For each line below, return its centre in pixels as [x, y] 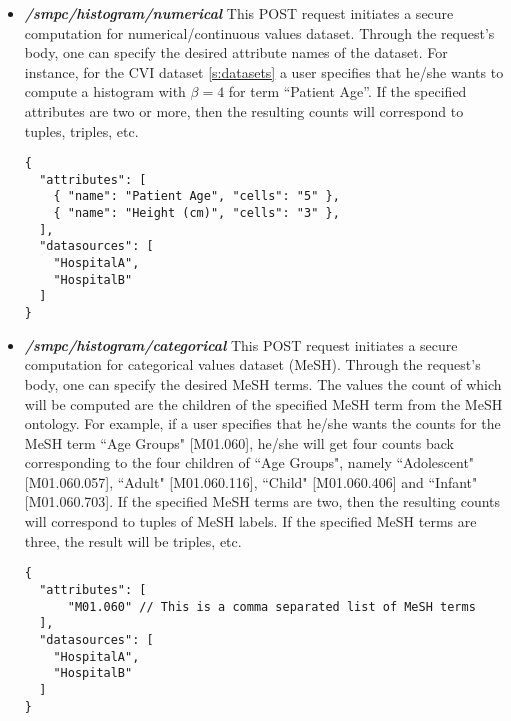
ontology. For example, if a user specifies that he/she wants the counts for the [262, 423]
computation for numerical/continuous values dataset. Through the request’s [259, 32]
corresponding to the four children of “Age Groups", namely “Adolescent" [249, 462]
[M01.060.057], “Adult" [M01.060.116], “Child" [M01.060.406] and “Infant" [251, 481]
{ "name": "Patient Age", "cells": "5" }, [196, 196]
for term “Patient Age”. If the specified [347, 91]
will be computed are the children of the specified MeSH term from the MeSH [263, 403]
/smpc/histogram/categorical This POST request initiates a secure [241, 344]
